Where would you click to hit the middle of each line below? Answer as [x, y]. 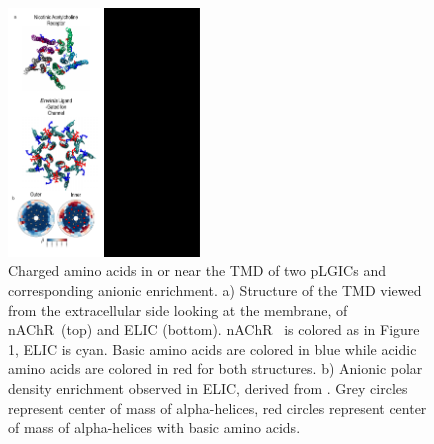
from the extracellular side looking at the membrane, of [178, 309]
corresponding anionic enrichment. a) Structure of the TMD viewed [215, 290]
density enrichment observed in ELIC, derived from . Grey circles [208, 388]
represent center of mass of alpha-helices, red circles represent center [217, 407]
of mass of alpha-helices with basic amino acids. [154, 427]
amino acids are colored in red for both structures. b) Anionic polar [215, 368]
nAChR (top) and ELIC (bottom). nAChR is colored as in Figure [214, 329]
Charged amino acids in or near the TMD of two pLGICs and [197, 270]
